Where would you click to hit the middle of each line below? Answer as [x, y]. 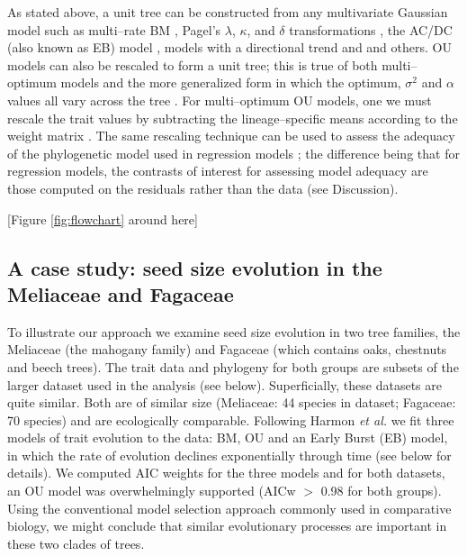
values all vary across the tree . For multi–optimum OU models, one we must [220, 100]
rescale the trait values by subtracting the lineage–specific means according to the [233, 118]
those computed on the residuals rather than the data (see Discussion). [203, 188]
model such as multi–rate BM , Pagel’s [114, 29]
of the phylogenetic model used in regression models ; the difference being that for [233, 153]
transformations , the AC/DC [371, 29]
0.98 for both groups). [381, 491]
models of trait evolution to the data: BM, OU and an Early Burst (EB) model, [228, 438]
